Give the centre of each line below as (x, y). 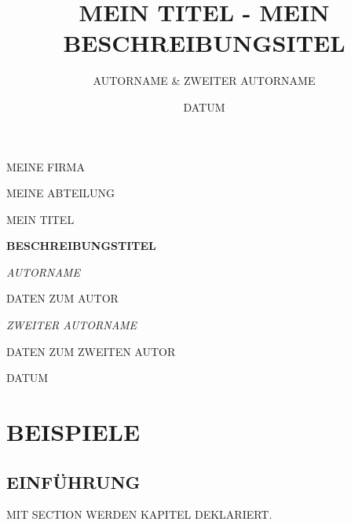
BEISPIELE (73, 432)
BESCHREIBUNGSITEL (204, 43)
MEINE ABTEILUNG (60, 193)
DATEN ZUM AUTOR (62, 298)
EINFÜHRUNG (73, 481)
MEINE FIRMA (46, 166)
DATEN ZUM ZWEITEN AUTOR (91, 351)
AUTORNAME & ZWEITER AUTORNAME (204, 81)
